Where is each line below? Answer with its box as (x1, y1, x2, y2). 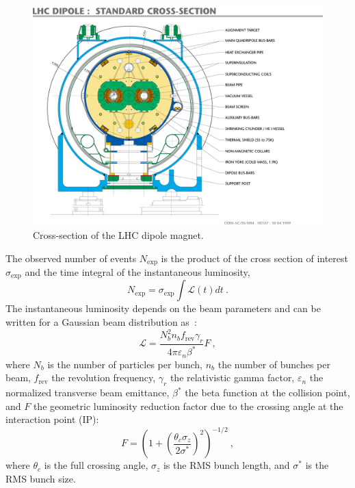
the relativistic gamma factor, (170, 370, 295, 385)
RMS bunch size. (5, 471, 76, 485)
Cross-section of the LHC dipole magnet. (33, 227, 204, 242)
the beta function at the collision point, (185, 385, 350, 400)
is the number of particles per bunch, (47, 357, 202, 371)
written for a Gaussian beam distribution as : (5, 315, 197, 329)
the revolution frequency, (51, 370, 156, 385)
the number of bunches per (218, 357, 330, 371)
